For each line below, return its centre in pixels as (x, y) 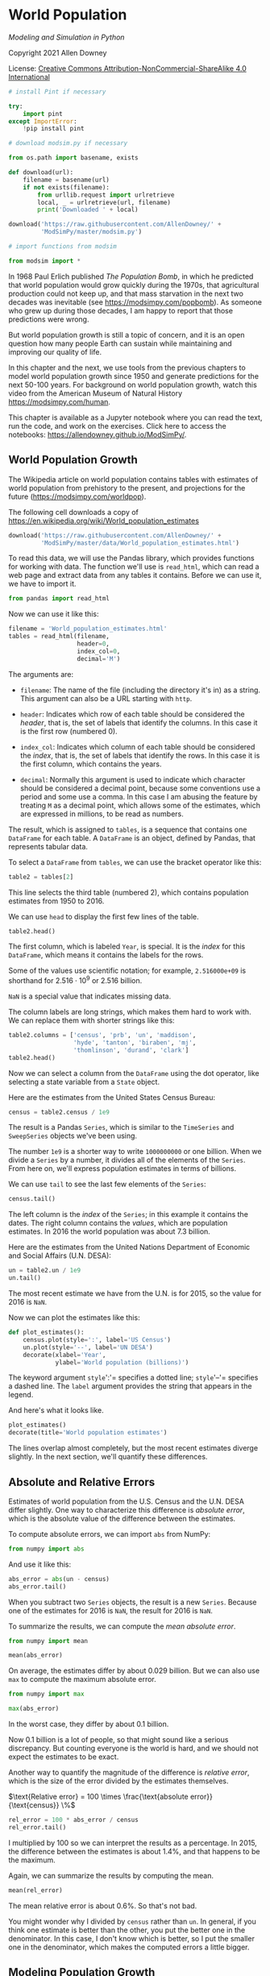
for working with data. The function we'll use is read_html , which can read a (134, 567)
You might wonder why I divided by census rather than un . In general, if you (132, 1921)
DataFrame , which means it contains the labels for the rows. (106, 955)
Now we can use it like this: (54, 614)
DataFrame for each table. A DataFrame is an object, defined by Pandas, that (132, 838)
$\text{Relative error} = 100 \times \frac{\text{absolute (98, 1797)
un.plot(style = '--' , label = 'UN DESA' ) (88, 1347)
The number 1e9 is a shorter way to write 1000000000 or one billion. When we (135, 1152)
